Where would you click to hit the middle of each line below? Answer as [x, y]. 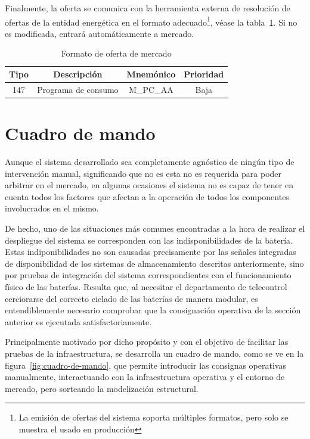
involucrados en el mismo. [52, 208]
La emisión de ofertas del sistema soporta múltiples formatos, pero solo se [154, 417]
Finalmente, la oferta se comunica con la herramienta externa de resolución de [148, 8]
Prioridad [204, 74]
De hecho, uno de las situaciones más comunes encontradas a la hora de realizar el [155, 228]
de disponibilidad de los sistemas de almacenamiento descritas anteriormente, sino [154, 263]
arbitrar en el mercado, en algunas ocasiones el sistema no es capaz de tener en [149, 185]
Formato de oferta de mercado [116, 53]
